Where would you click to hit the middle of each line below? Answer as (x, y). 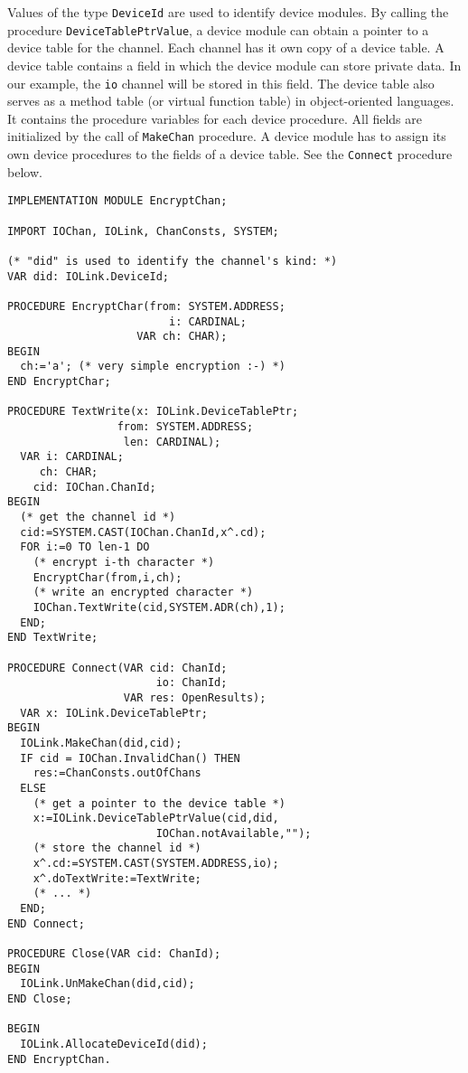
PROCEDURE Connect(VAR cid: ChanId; (117, 668)
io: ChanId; (192, 683)
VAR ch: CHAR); (182, 337)
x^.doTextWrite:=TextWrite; (117, 878)
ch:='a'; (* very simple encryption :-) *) (153, 367)
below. (25, 171)
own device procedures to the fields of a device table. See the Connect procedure (230, 154)
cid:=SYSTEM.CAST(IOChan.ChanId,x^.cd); (143, 532)
